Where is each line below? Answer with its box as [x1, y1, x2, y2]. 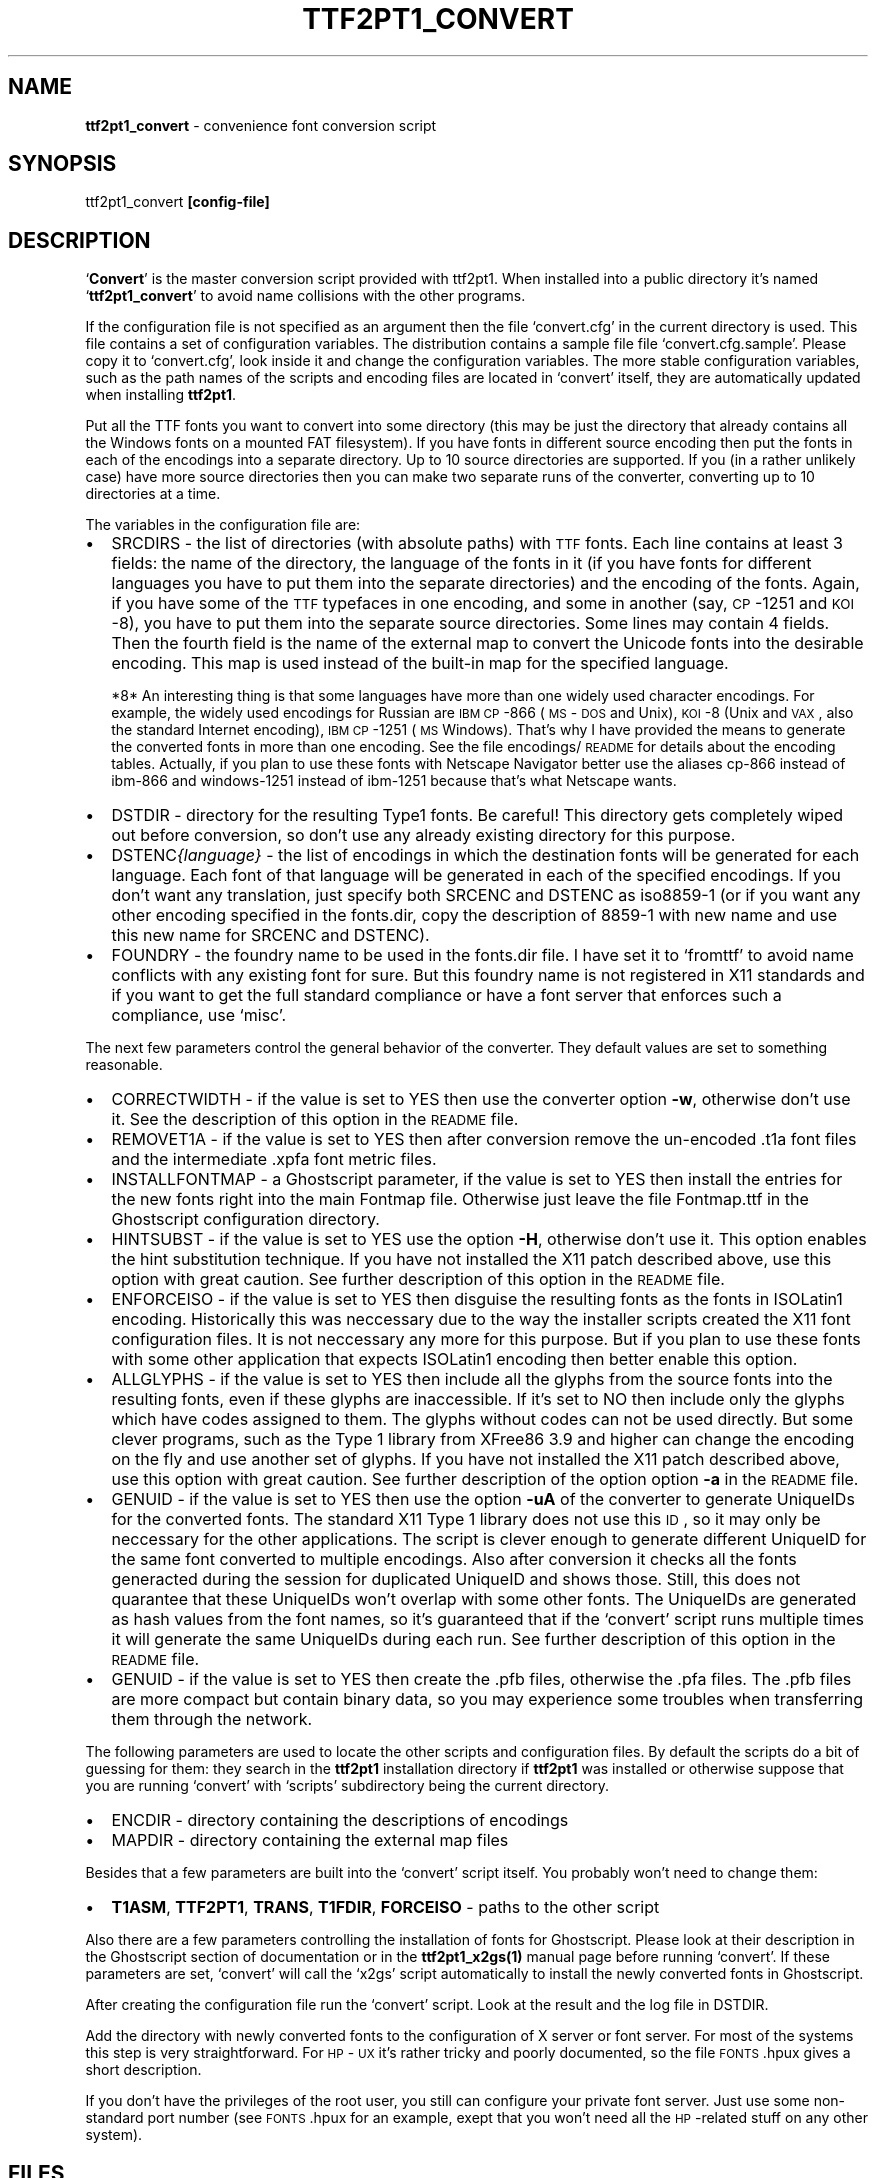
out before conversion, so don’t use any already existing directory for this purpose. [111, 825, 736, 846]
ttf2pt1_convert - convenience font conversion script [85, 116, 437, 134]
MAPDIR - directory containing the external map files [111, 1830, 509, 1851]
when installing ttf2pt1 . [85, 386, 237, 404]
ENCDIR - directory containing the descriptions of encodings [111, 1810, 569, 1831]
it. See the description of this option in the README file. [111, 1109, 519, 1130]
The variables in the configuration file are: [85, 516, 361, 534]
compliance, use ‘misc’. [111, 1005, 287, 1026]
